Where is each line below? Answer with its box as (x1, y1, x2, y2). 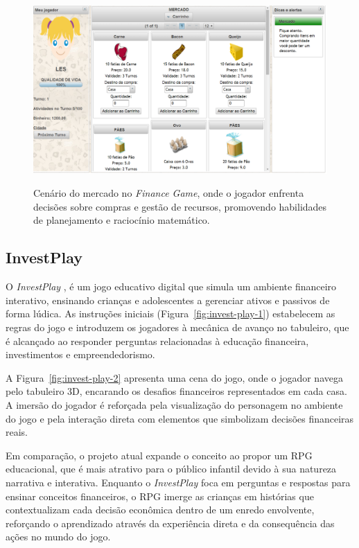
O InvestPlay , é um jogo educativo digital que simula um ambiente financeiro (6, 279, 337, 294)
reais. (6, 425, 28, 439)
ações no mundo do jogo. (6, 529, 111, 544)
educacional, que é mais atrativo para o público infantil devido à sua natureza (6, 461, 337, 476)
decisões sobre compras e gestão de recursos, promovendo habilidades (33, 199, 327, 213)
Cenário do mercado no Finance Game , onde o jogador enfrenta (33, 186, 304, 200)
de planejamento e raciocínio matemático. (33, 213, 210, 227)
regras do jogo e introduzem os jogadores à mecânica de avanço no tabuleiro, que (6, 320, 349, 334)
